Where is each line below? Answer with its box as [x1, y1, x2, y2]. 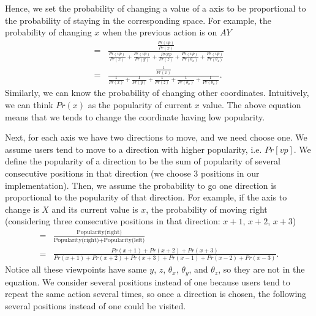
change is [5, 202, 39, 215]
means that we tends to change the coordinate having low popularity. [5, 110, 265, 123]
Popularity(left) [103, 237, 145, 243]
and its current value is [51, 202, 138, 215]
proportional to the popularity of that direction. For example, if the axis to [5, 191, 287, 204]
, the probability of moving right [146, 202, 268, 215]
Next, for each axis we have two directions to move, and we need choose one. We [5, 131, 307, 144]
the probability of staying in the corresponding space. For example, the [5, 13, 272, 26]
